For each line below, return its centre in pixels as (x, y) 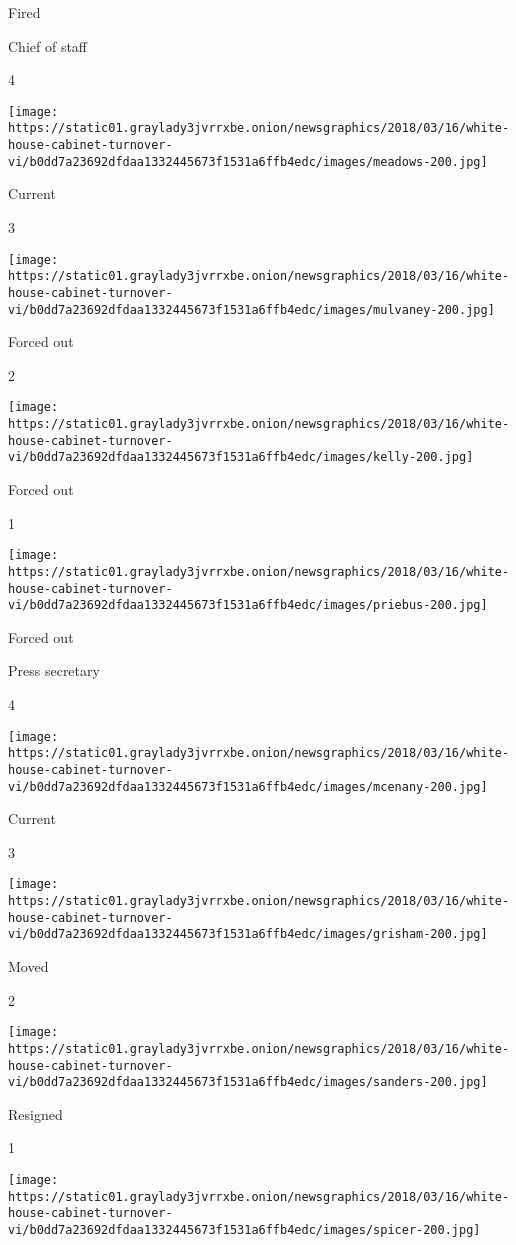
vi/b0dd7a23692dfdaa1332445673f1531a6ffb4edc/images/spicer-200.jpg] (244, 1230)
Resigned (35, 1113)
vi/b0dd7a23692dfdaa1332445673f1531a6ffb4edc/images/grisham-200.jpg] (248, 934)
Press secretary (54, 670)
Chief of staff (48, 45)
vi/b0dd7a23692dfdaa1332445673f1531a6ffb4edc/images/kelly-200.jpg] (241, 457)
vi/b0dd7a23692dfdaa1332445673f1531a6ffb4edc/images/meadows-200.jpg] (248, 161)
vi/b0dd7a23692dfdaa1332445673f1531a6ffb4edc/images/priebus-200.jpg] (248, 605)
